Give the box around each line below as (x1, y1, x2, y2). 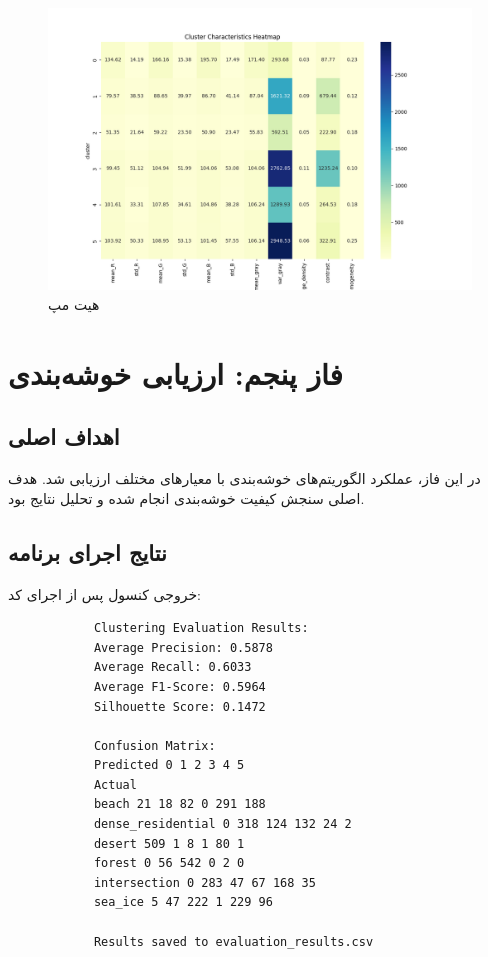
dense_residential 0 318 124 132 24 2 (93, 817, 352, 832)
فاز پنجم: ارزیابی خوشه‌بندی (8, 352, 343, 393)
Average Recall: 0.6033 (93, 660, 252, 675)
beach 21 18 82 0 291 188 (93, 797, 266, 812)
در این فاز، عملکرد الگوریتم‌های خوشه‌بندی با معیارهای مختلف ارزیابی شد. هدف (8, 468, 481, 489)
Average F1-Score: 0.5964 (93, 679, 266, 694)
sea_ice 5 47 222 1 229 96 (93, 895, 273, 910)
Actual (93, 777, 137, 792)
